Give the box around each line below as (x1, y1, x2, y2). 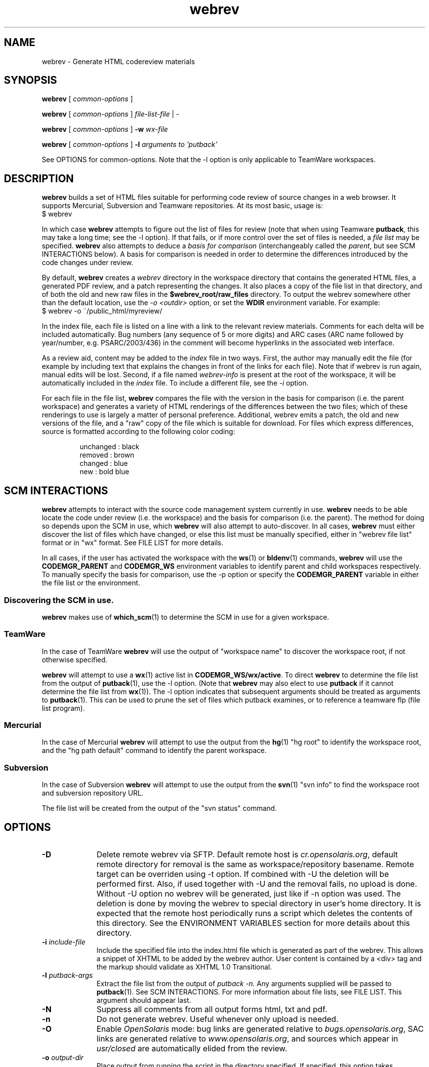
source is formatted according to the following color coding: (42, 427, 235, 436)
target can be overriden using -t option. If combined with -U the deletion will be (96, 869, 389, 879)
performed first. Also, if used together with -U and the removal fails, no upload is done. (96, 878, 417, 889)
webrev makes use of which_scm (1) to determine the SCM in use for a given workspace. (42, 612, 329, 621)
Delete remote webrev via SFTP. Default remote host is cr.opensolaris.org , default (96, 849, 398, 859)
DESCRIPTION (4, 172, 74, 185)
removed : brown (79, 451, 135, 460)
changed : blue (79, 459, 128, 468)
